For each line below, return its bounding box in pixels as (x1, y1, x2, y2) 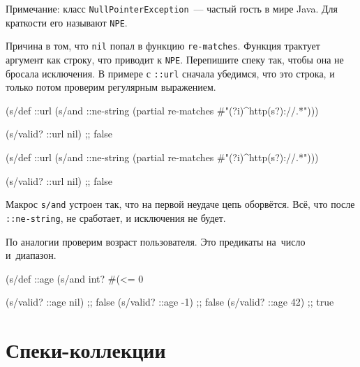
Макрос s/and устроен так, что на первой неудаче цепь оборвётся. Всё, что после (6, 197, 355, 211)
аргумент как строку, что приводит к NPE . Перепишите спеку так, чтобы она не (6, 52, 344, 66)
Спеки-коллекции (6, 336, 166, 364)
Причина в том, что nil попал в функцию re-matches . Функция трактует (6, 38, 320, 53)
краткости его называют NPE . (6, 15, 128, 29)
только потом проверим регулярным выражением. (6, 80, 216, 94)
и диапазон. (6, 248, 57, 262)
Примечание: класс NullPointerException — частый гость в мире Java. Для (6, 1, 338, 15)
